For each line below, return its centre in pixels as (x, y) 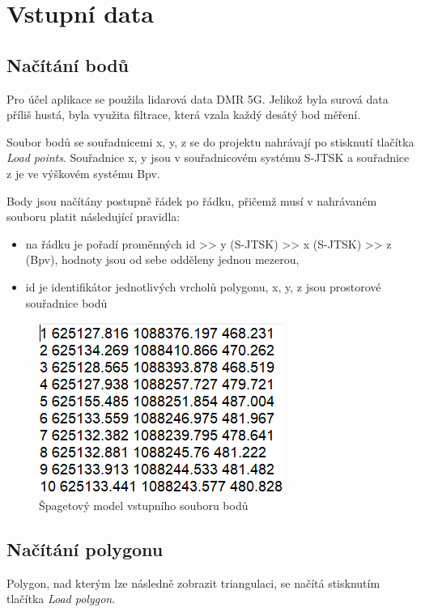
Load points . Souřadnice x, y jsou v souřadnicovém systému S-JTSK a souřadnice (208, 157)
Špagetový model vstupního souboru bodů (144, 505)
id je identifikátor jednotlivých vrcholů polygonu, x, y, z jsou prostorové (203, 286)
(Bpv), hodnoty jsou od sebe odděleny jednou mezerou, (162, 259)
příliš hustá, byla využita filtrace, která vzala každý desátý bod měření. (184, 115)
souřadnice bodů (66, 302)
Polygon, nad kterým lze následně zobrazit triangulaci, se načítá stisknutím (193, 582)
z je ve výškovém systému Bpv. (83, 173)
